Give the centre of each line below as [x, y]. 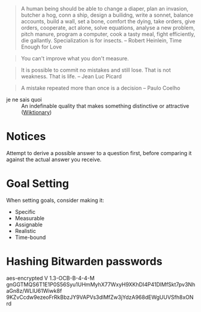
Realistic [25, 231]
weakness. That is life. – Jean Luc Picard [71, 76]
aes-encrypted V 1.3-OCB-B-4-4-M [50, 278]
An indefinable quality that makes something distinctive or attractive [105, 106]
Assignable [29, 225]
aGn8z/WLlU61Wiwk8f [34, 290]
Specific [25, 211]
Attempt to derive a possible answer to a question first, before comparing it [99, 153]
